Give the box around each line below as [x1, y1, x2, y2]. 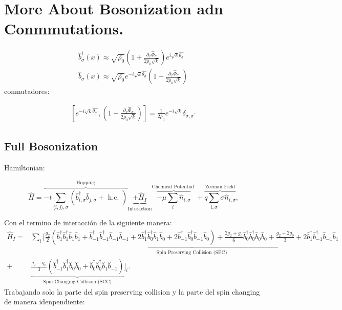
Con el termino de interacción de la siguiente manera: [4, 217, 172, 228]
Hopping [76, 180, 95, 186]
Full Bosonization [4, 138, 98, 154]
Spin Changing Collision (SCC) [43, 279, 112, 285]
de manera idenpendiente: [4, 296, 85, 307]
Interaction [127, 206, 152, 211]
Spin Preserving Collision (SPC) [156, 249, 227, 255]
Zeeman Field [205, 184, 236, 190]
